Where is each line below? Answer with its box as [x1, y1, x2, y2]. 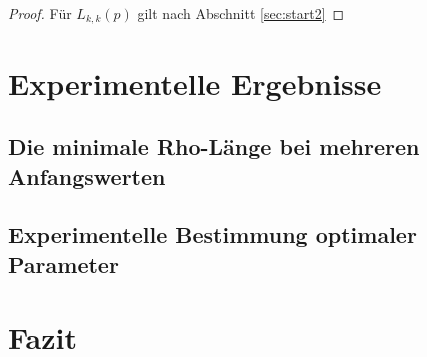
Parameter [8, 248, 119, 279]
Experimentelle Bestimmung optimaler [8, 219, 417, 250]
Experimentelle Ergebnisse [8, 62, 382, 103]
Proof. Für [8, 3, 72, 23]
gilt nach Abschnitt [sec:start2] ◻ [137, 3, 345, 23]
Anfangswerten [8, 160, 166, 191]
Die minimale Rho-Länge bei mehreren [8, 131, 420, 162]
